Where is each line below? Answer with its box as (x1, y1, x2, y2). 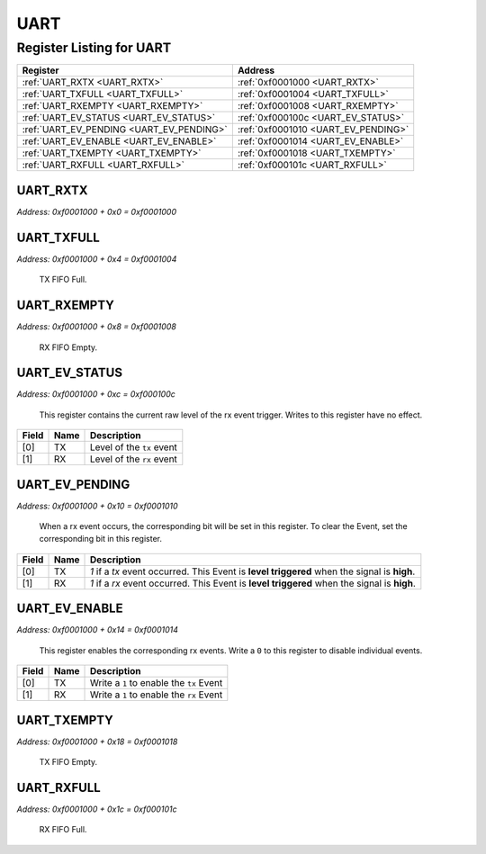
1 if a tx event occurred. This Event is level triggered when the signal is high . (89, 565, 416, 578)
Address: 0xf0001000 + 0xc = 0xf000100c (16, 389, 175, 400)
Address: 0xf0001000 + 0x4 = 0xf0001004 (16, 253, 177, 265)
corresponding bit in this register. (39, 534, 162, 544)
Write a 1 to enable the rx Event (89, 688, 223, 701)
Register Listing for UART (16, 40, 172, 56)
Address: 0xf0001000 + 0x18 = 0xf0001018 (16, 736, 178, 747)
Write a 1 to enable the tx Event (89, 677, 223, 689)
